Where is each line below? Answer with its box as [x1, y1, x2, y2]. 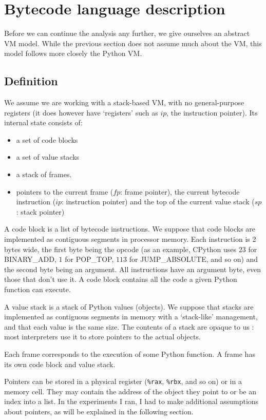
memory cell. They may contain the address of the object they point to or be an [4, 386, 257, 396]
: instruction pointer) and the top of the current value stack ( [62, 196, 255, 207]
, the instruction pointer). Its [166, 107, 258, 118]
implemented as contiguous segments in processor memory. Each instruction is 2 [4, 234, 256, 244]
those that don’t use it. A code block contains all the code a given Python [4, 274, 237, 284]
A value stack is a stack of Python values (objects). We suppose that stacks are [4, 301, 254, 312]
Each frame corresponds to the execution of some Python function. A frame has [4, 348, 255, 359]
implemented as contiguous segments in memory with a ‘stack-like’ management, [4, 311, 258, 322]
